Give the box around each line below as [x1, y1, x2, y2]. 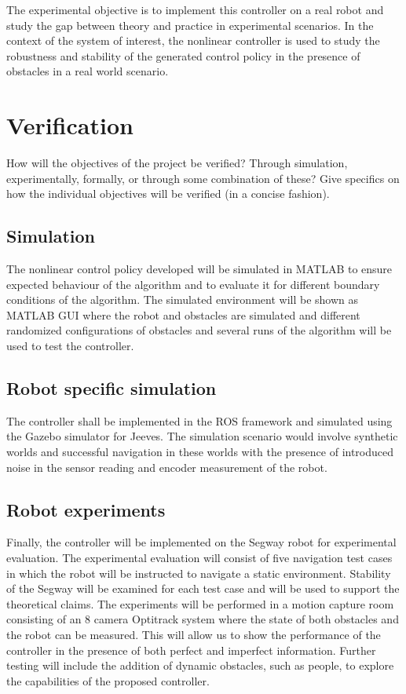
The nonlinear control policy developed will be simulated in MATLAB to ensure [6, 261, 393, 277]
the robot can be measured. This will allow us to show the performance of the [6, 626, 381, 642]
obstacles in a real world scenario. [6, 63, 169, 79]
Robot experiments [6, 497, 166, 521]
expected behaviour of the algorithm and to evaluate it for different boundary [6, 276, 380, 292]
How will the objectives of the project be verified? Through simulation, [6, 155, 348, 171]
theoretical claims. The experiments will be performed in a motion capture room [6, 595, 394, 612]
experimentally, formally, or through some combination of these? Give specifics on [6, 170, 400, 186]
